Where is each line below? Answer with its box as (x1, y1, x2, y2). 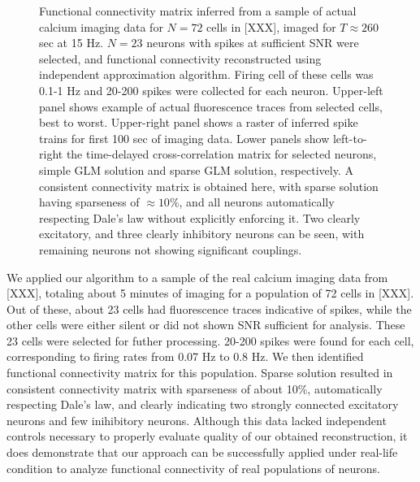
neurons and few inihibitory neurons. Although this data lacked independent (6, 411, 387, 428)
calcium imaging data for (39, 18, 163, 35)
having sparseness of (39, 193, 140, 211)
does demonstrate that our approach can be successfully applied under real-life (6, 444, 398, 461)
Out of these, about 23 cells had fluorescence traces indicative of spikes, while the (6, 300, 412, 317)
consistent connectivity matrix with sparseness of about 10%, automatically (6, 380, 383, 397)
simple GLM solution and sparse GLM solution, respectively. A (39, 161, 353, 178)
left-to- (332, 129, 367, 146)
